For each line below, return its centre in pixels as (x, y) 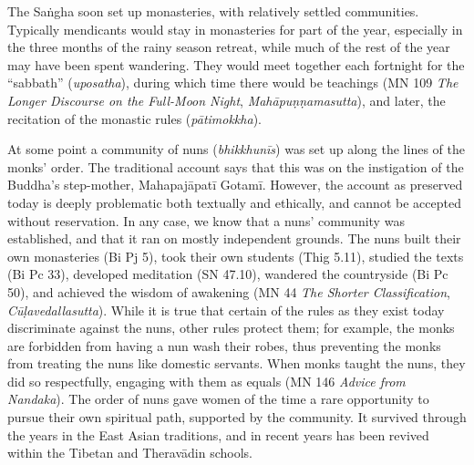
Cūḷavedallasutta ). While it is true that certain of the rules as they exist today (226, 310)
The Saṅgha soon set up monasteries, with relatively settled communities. (213, 11)
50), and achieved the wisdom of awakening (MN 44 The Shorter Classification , (229, 291)
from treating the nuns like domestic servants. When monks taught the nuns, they (237, 363)
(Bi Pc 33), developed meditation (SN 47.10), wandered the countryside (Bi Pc (228, 274)
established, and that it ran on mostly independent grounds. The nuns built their (234, 238)
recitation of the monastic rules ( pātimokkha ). (134, 118)
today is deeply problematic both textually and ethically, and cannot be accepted (234, 202)
